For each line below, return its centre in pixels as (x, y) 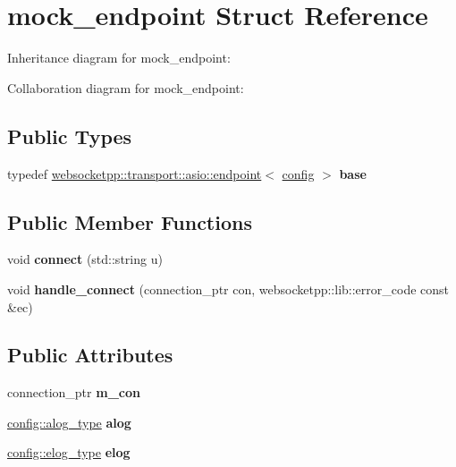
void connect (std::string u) (85, 259)
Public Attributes (90, 355)
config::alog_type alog (69, 422)
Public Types (70, 136)
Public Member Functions (130, 221)
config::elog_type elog (69, 452)
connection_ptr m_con (74, 392)
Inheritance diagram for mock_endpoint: (119, 58)
